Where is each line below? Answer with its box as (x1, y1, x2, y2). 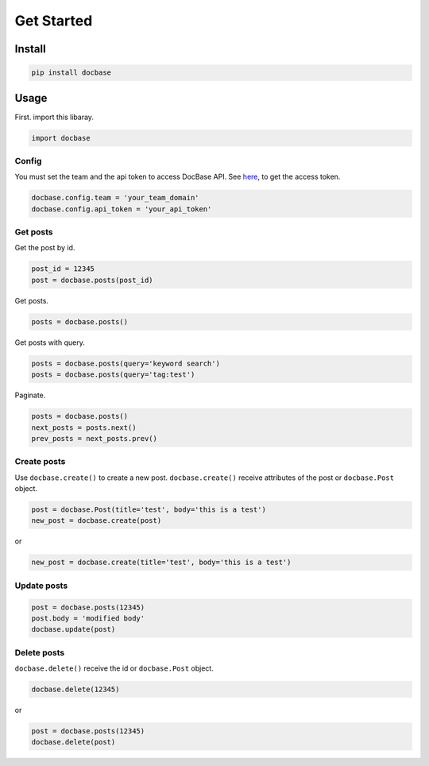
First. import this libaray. (14, 112, 95, 122)
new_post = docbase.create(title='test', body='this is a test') (31, 558, 292, 567)
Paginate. (14, 390, 46, 400)
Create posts (14, 456, 66, 467)
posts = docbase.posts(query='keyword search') (31, 358, 220, 368)
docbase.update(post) (31, 625, 116, 634)
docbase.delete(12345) (31, 685, 120, 694)
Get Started (14, 12, 93, 29)
